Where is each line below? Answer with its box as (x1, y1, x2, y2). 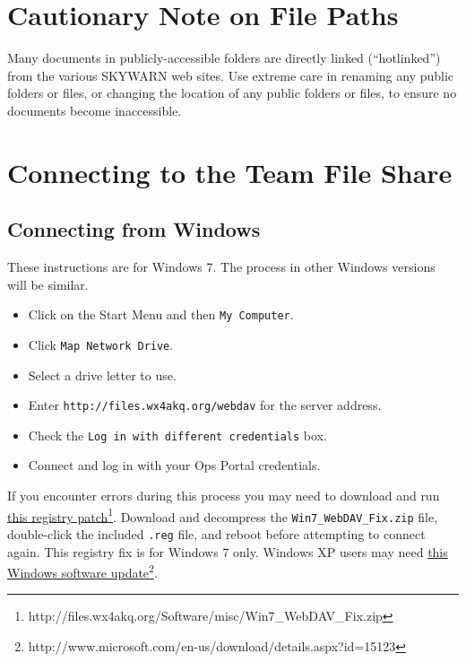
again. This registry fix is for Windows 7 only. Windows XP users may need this (7, 542, 448, 561)
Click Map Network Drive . (28, 335, 174, 353)
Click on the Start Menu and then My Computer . (28, 305, 294, 324)
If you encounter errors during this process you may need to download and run (7, 486, 440, 505)
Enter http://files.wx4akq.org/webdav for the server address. (28, 396, 382, 414)
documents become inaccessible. (7, 100, 182, 119)
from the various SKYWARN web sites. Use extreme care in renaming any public (7, 65, 454, 84)
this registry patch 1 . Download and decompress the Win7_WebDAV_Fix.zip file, (7, 504, 438, 526)
